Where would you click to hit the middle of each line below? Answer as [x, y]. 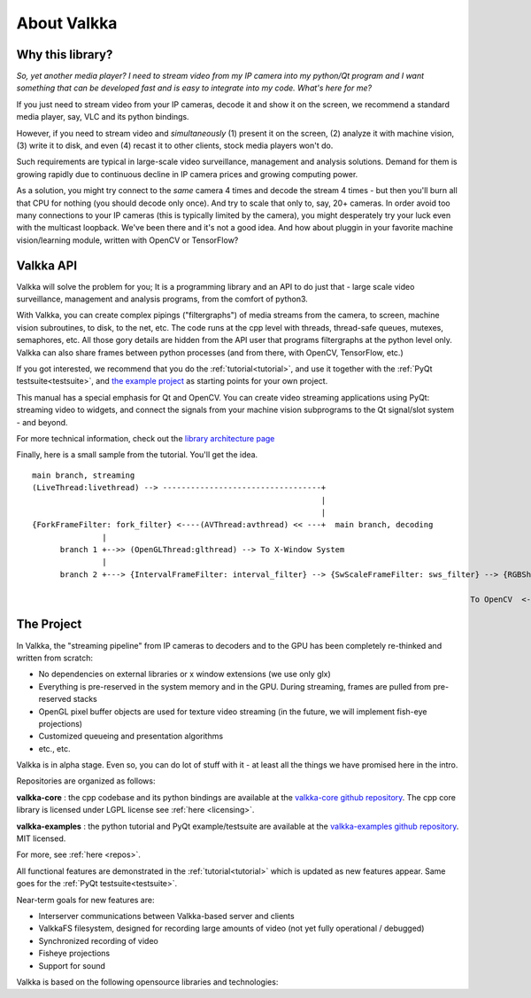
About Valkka [67, 23]
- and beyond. [42, 422]
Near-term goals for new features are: [85, 900]
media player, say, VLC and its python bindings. [103, 117]
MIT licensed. [41, 838]
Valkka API [47, 265]
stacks [85, 699]
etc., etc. [54, 748]
